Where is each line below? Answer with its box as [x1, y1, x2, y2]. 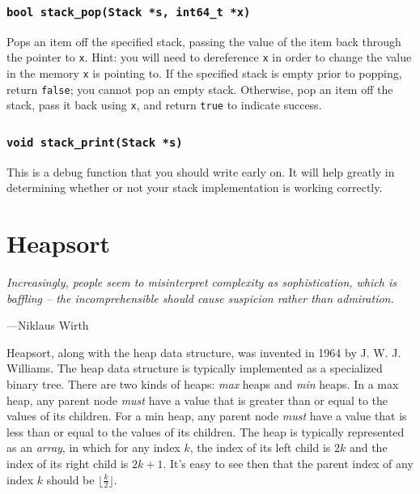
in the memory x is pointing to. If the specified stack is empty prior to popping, [6, 65, 402, 82]
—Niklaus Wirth [6, 317, 89, 334]
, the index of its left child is [189, 439, 331, 456]
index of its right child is [6, 455, 129, 472]
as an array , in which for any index [6, 439, 180, 456]
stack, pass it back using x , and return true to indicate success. [6, 96, 322, 113]
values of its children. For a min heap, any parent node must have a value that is [6, 407, 407, 424]
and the [349, 439, 388, 456]
